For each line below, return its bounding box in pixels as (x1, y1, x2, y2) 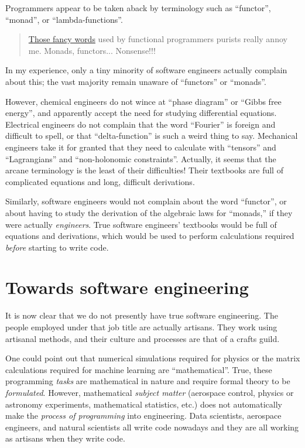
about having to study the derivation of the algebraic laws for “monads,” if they (5, 206, 293, 218)
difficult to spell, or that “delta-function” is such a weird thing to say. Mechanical (5, 129, 298, 142)
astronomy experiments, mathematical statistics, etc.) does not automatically (5, 398, 283, 410)
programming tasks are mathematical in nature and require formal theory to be (5, 375, 290, 387)
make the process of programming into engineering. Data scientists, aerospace (5, 409, 282, 422)
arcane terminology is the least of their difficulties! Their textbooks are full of (5, 164, 283, 176)
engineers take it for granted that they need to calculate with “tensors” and (5, 141, 276, 153)
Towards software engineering (5, 275, 249, 299)
